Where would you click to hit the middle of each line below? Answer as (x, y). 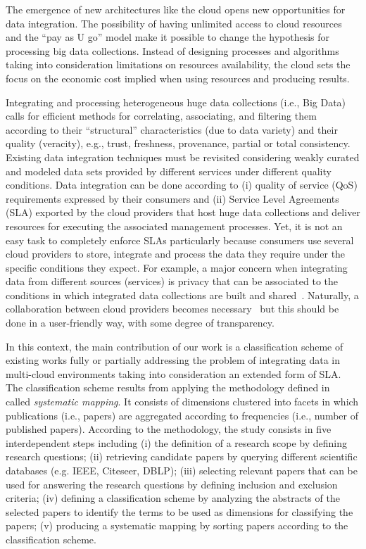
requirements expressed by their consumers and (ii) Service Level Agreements (172, 198)
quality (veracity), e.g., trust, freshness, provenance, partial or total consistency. (178, 143)
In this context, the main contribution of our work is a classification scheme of (175, 346)
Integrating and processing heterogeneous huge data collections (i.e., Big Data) (176, 102)
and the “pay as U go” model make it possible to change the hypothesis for (168, 37)
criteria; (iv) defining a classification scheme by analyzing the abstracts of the (173, 498)
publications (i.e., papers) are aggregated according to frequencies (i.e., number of (182, 415)
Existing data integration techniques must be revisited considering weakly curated (183, 157)
